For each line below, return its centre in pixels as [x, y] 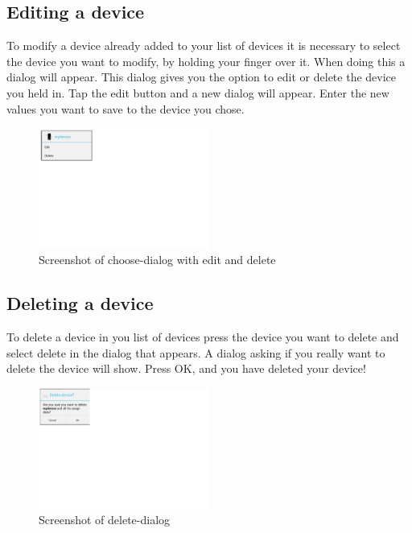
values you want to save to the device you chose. [126, 108]
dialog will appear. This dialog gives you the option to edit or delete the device [202, 77]
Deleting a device [80, 303]
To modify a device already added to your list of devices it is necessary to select [204, 45]
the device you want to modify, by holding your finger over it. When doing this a [206, 61]
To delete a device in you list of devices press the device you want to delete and [203, 337]
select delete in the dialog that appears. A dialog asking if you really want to [196, 352]
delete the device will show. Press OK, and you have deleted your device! [186, 368]
